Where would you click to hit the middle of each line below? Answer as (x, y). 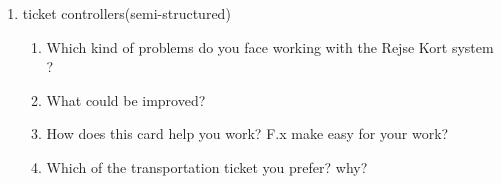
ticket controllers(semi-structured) (126, 13)
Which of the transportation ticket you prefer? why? (207, 166)
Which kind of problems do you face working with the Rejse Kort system (270, 46)
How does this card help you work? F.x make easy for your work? (247, 133)
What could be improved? (126, 99)
